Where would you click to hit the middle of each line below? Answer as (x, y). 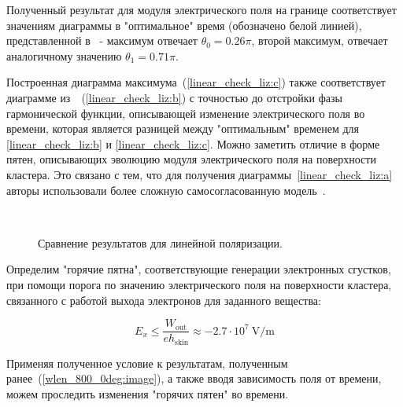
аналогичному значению (64, 55)
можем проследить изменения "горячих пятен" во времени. (148, 393)
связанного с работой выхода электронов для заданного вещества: (164, 300)
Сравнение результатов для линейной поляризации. (160, 242)
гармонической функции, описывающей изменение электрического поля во (186, 113)
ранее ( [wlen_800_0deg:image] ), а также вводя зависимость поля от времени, (194, 378)
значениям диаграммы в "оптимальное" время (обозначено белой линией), (184, 25)
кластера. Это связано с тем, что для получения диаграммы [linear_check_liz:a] (200, 174)
